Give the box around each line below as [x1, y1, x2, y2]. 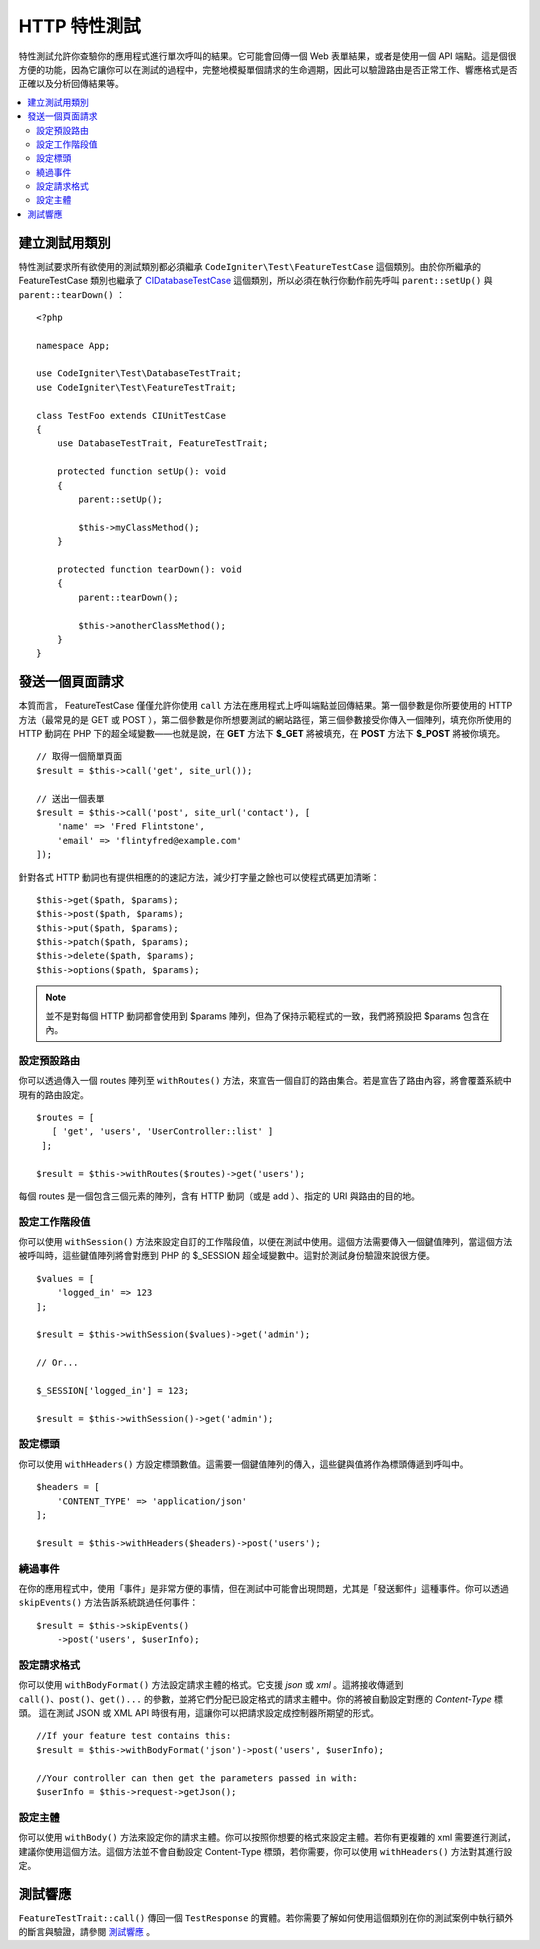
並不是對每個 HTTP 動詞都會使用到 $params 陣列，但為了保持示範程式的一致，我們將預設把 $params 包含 [45, 1010, 481, 1022]
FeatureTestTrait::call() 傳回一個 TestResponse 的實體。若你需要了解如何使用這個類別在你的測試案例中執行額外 [18, 1911, 514, 1924]
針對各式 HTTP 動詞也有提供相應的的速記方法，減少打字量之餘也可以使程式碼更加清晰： [18, 871, 380, 883]
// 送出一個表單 [36, 793, 105, 804]
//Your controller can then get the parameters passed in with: [36, 1772, 359, 1784]
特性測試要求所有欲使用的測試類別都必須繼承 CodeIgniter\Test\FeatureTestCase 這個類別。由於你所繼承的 [18, 260, 482, 272]
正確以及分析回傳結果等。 [18, 78, 124, 90]
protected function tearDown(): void [56, 563, 242, 575]
